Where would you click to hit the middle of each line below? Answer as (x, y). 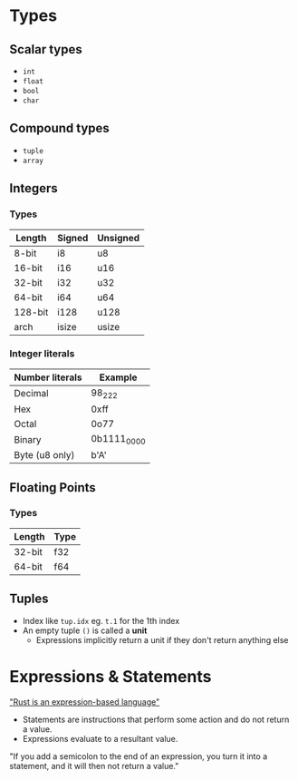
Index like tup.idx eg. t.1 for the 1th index (101, 620)
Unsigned (118, 238)
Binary (28, 439)
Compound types (60, 128)
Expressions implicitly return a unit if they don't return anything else (162, 639)
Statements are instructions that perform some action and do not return (156, 719)
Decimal (31, 394)
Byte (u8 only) (44, 455)
